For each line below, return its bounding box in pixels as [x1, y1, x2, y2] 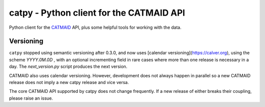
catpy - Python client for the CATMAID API [9, 7, 185, 18]
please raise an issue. [9, 95, 53, 101]
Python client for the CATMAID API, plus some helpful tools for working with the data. [9, 24, 182, 30]
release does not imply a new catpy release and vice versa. [9, 80, 129, 86]
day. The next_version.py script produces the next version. [9, 64, 128, 69]
